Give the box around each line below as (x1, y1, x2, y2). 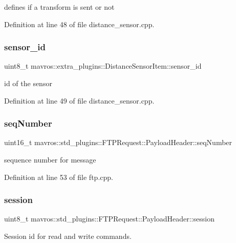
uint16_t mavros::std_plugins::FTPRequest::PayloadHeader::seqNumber (4, 137, 232, 148)
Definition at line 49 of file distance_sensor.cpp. (4, 95, 155, 106)
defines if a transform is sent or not (4, 2, 115, 12)
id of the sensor (4, 78, 52, 88)
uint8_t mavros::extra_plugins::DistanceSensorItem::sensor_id (4, 60, 202, 71)
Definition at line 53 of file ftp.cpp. (4, 171, 113, 182)
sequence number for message (4, 154, 96, 165)
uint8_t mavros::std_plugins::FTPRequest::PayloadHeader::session (4, 213, 214, 224)
